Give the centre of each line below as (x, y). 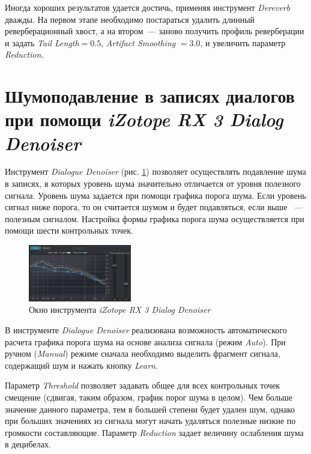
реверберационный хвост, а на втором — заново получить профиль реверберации (155, 31)
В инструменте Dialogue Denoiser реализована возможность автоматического (146, 330)
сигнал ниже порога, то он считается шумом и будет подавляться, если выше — (154, 207)
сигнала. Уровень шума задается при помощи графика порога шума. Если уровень (155, 195)
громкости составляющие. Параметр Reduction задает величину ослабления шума (154, 432)
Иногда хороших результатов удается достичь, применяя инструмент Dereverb (148, 7)
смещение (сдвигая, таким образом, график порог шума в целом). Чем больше (149, 397)
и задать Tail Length (42, 42)
